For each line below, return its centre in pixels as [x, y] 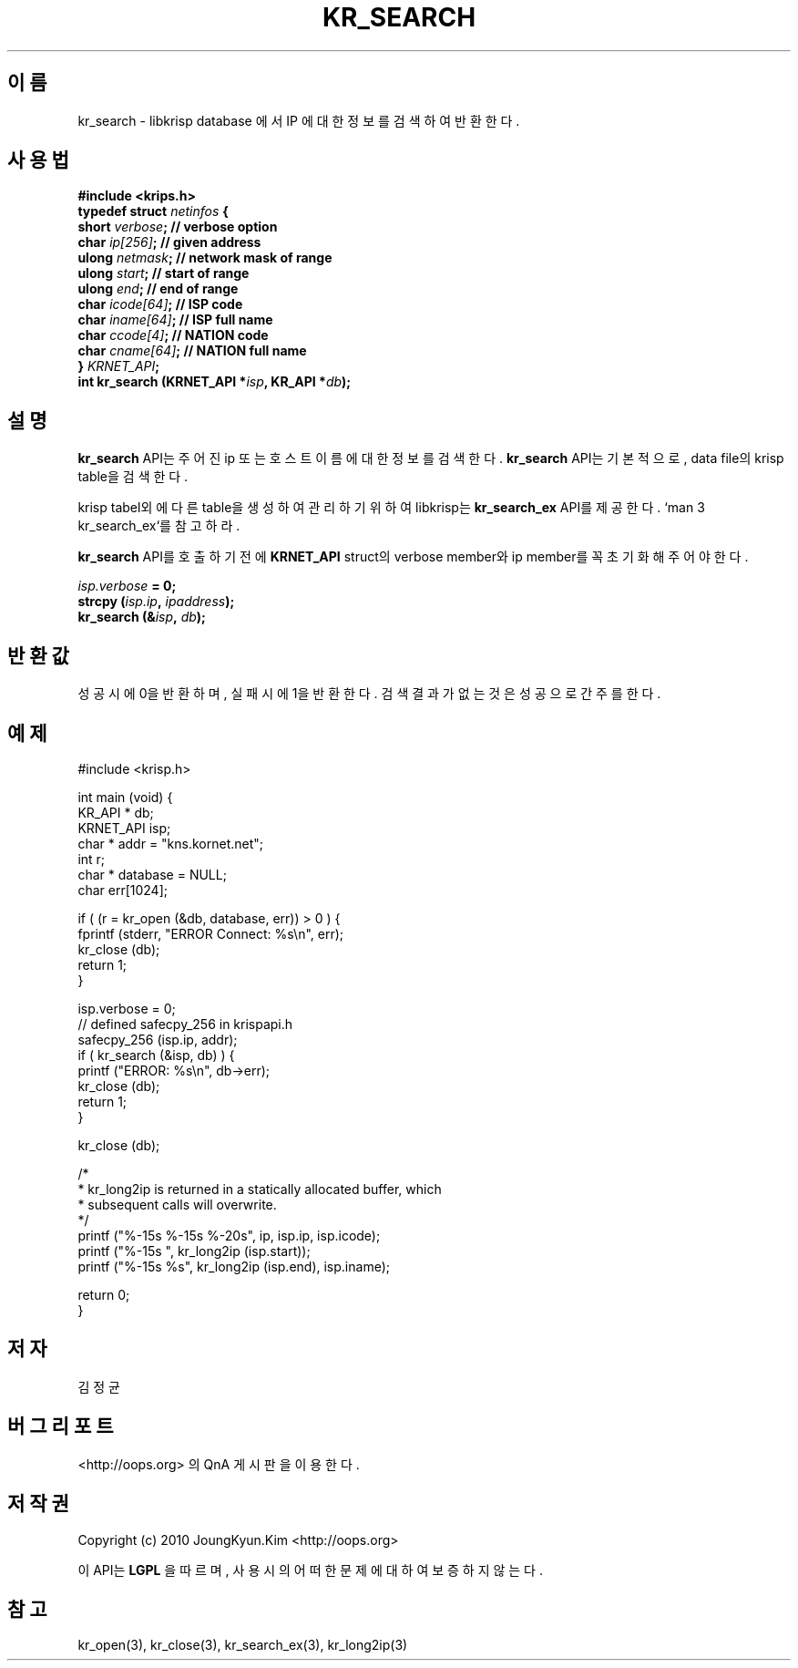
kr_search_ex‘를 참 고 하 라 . [159, 526]
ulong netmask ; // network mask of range [205, 258]
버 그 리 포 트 [61, 1426]
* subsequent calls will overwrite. [177, 1204]
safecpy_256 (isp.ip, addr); [158, 1039]
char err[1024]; [123, 890]
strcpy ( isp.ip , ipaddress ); [156, 602]
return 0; [104, 1294]
